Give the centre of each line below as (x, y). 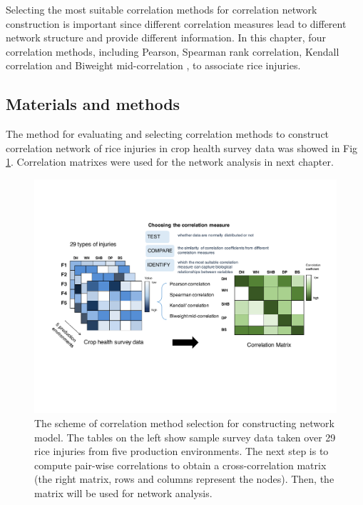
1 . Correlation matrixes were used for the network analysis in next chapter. (170, 162)
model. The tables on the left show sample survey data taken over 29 (185, 437)
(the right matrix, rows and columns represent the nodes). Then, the (184, 479)
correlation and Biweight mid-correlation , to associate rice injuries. (153, 65)
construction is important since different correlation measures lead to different (176, 23)
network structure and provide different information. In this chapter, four (166, 37)
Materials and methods (93, 104)
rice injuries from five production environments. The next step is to (181, 451)
